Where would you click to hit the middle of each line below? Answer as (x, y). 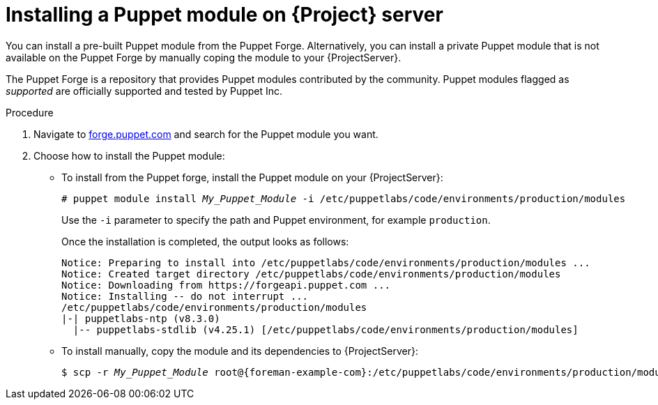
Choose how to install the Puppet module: (129, 155)
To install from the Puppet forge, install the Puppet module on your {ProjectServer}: (252, 177)
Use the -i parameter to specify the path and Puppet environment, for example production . (276, 220)
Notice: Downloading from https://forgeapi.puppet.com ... (226, 285)
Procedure (30, 112)
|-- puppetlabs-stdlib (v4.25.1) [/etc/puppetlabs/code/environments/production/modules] (326, 329)
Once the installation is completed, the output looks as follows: (205, 241)
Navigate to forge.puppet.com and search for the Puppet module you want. (206, 134)
